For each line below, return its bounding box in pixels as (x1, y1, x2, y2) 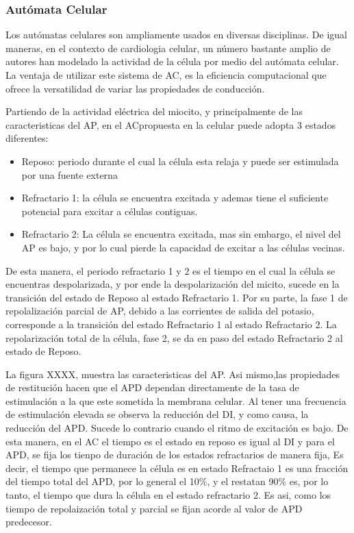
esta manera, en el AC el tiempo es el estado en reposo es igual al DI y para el (5, 434, 335, 448)
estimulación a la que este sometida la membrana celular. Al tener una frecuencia (5, 393, 346, 408)
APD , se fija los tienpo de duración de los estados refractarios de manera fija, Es (5, 447, 344, 462)
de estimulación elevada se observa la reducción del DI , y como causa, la (5, 407, 309, 421)
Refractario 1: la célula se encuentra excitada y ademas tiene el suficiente (21, 190, 329, 205)
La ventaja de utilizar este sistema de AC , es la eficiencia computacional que (5, 68, 327, 82)
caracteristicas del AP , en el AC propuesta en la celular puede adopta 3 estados (5, 117, 336, 132)
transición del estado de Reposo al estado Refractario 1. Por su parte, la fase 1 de (5, 290, 348, 304)
